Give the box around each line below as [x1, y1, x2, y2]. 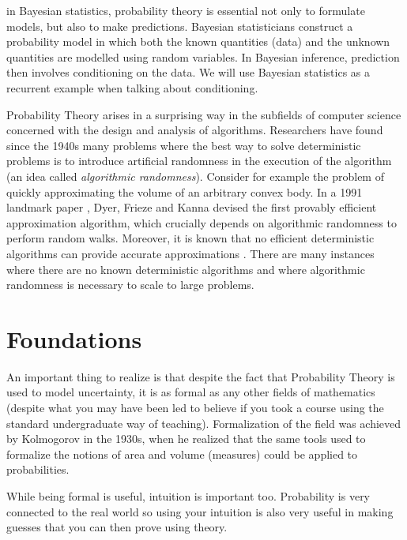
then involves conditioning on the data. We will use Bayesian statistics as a [6, 64, 370, 81]
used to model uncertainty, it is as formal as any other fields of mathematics [6, 384, 375, 400]
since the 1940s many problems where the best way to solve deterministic [6, 137, 361, 153]
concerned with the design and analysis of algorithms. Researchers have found [6, 122, 383, 138]
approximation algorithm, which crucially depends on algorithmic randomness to [6, 214, 397, 231]
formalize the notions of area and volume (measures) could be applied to [6, 445, 358, 462]
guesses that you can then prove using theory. [6, 519, 228, 535]
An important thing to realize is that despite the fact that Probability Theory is [6, 368, 395, 384]
